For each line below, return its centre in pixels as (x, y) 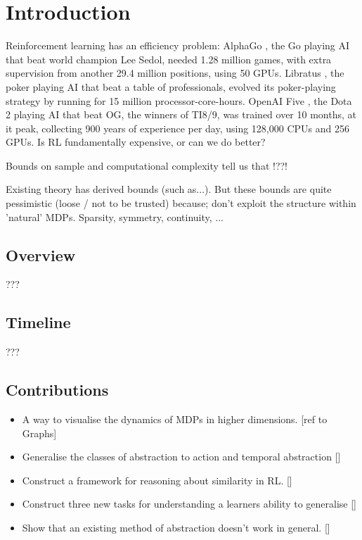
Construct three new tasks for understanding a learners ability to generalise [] (189, 504)
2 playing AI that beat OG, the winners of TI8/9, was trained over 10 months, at (181, 114)
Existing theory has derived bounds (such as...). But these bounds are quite (169, 189)
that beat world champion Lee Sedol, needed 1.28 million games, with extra (169, 59)
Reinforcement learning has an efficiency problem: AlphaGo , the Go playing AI (178, 45)
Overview (41, 255)
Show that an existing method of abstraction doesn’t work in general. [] (176, 528)
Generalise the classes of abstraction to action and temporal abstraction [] (181, 457)
